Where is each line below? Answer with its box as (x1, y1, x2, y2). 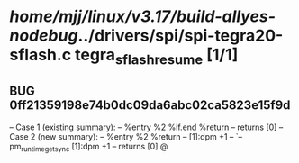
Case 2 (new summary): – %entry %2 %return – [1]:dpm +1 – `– (9, 131, 243, 141)
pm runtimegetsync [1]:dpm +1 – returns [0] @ (9, 140, 168, 154)
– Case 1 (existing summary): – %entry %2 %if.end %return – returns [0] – (9, 122, 284, 132)
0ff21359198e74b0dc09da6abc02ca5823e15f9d (9, 97, 291, 113)
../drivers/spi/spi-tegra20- (77, 25, 284, 46)
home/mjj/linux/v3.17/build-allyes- (9, 6, 276, 27)
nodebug (9, 25, 78, 46)
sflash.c (9, 45, 72, 65)
